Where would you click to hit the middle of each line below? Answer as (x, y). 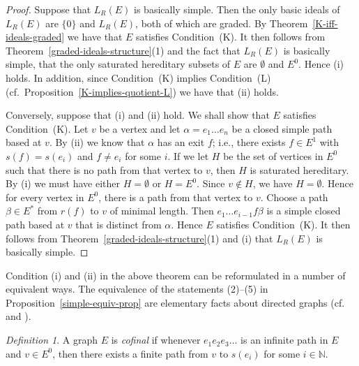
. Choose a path (294, 197)
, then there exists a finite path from (130, 353)
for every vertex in (45, 197)
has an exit (181, 142)
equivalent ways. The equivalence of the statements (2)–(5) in (137, 289)
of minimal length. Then (162, 211)
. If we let (188, 155)
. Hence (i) (321, 64)
